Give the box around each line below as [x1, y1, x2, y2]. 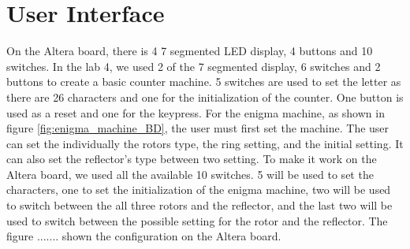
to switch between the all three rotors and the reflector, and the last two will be [6, 197, 393, 214]
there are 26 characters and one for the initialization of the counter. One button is [6, 88, 404, 105]
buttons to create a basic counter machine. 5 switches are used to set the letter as [6, 73, 401, 90]
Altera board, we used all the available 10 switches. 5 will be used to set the [6, 165, 374, 182]
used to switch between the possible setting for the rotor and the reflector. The [6, 212, 388, 229]
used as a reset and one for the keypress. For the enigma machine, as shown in [6, 104, 385, 121]
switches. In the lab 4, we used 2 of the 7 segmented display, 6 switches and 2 [6, 58, 381, 74]
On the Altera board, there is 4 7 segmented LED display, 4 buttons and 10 [6, 43, 373, 59]
